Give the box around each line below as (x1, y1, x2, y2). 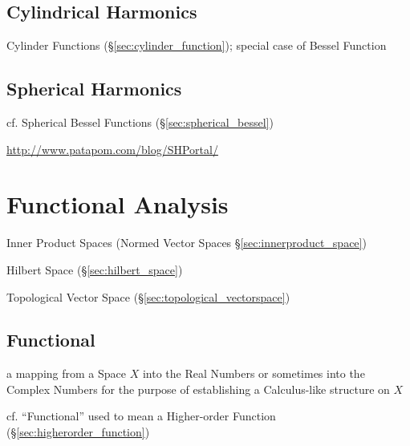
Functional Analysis (6, 188, 229, 221)
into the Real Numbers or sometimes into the (142, 365, 365, 382)
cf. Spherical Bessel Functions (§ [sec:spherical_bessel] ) (6, 114, 274, 130)
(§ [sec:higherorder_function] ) (6, 424, 150, 440)
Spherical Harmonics (6, 76, 182, 101)
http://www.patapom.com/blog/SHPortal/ (6, 140, 218, 157)
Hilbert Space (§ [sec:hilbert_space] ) (6, 261, 183, 278)
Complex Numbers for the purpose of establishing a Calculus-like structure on (6, 380, 390, 397)
